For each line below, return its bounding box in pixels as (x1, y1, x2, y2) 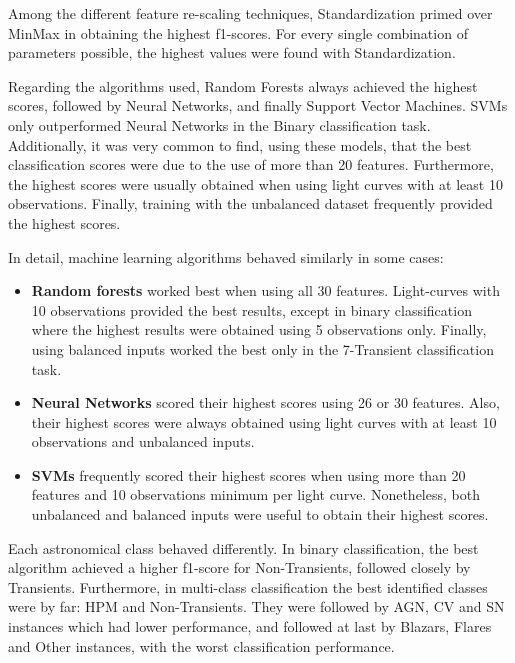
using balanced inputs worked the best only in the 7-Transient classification (31, 338, 494, 359)
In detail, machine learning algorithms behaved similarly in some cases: (8, 246, 444, 267)
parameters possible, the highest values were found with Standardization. (8, 42, 456, 63)
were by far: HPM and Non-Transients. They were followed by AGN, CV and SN (8, 596, 505, 617)
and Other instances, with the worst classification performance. (8, 635, 395, 656)
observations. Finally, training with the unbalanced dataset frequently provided (8, 193, 493, 214)
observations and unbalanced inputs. (31, 431, 255, 452)
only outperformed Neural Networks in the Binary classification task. (8, 114, 431, 135)
